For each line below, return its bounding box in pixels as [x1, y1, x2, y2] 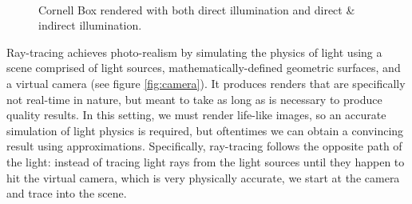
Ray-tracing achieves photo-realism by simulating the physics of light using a [6, 43, 382, 60]
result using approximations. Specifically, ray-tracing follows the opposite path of [6, 138, 402, 154]
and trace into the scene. [6, 185, 127, 202]
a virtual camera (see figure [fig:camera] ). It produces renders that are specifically [6, 74, 406, 91]
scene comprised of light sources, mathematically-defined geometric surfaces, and [6, 59, 401, 76]
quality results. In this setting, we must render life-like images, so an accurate [6, 106, 386, 123]
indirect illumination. [38, 17, 142, 34]
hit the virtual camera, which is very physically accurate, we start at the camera [6, 169, 400, 186]
